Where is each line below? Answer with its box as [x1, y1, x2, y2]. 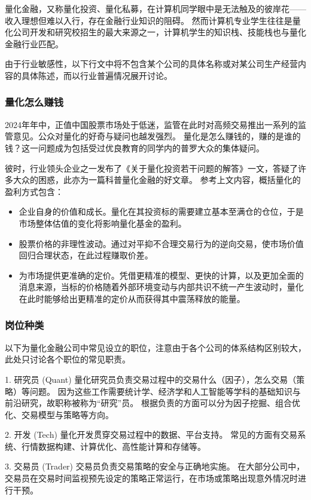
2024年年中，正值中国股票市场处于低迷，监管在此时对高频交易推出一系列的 [5, 118, 298, 130]
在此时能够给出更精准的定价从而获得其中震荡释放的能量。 [19, 292, 245, 304]
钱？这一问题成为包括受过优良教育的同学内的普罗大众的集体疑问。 [5, 141, 264, 154]
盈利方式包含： [5, 185, 63, 197]
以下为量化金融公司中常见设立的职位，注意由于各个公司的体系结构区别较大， [5, 341, 306, 353]
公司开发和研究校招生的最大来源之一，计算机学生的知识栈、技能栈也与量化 [13, 26, 306, 38]
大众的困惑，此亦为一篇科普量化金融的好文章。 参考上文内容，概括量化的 [13, 173, 301, 186]
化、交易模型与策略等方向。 [5, 408, 114, 420]
